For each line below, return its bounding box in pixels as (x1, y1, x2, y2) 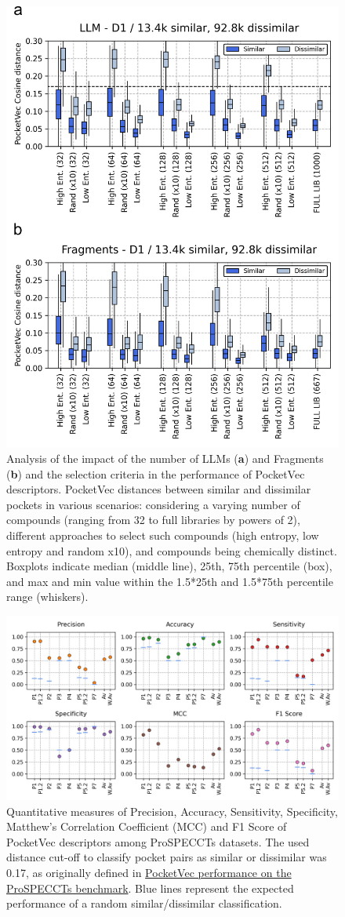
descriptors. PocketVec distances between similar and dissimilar (6, 481, 311, 497)
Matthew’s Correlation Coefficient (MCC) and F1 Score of (6, 818, 287, 835)
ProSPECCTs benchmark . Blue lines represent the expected (6, 879, 294, 896)
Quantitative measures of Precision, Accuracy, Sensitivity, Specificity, (6, 802, 338, 819)
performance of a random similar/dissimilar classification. (6, 895, 282, 912)
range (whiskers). (6, 588, 89, 605)
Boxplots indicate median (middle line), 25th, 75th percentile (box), (6, 558, 332, 574)
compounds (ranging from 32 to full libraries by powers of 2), (6, 511, 300, 528)
